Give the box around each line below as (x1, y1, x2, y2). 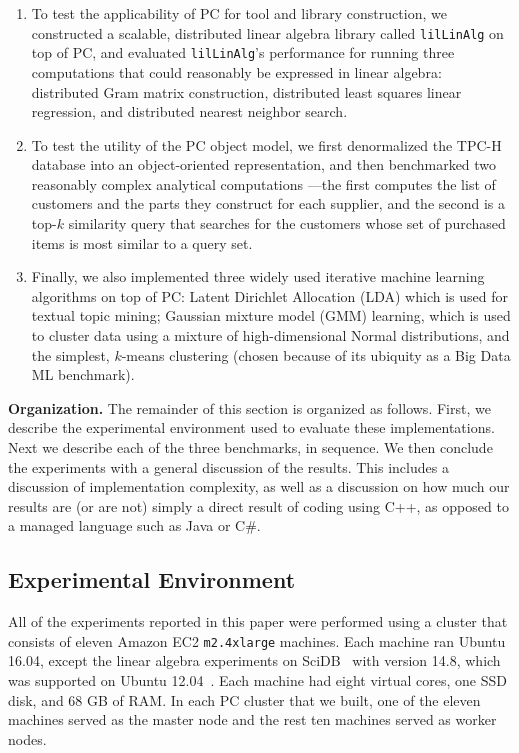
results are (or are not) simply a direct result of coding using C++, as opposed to (8, 495, 509, 516)
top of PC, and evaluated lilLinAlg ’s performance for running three (31, 42, 455, 63)
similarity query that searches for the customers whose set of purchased (68, 213, 506, 234)
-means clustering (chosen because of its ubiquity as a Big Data (121, 344, 511, 365)
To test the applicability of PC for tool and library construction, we (31, 3, 447, 23)
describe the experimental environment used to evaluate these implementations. (8, 417, 495, 438)
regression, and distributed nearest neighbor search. (31, 101, 348, 122)
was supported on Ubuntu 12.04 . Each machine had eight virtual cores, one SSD (8, 670, 507, 691)
